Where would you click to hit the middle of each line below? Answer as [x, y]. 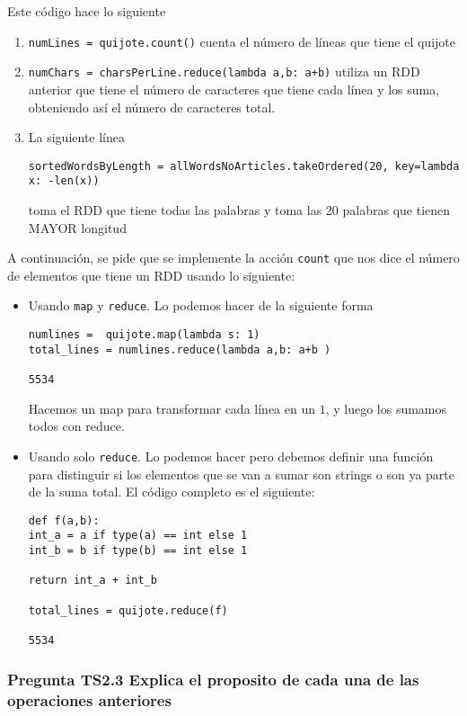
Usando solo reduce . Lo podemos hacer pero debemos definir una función [231, 456]
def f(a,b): [64, 520]
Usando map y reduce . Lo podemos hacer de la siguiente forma [201, 305]
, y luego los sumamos [386, 408]
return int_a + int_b [93, 581]
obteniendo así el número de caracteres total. [152, 107]
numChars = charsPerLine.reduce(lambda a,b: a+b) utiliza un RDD [224, 72]
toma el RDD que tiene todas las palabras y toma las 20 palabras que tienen [239, 210]
